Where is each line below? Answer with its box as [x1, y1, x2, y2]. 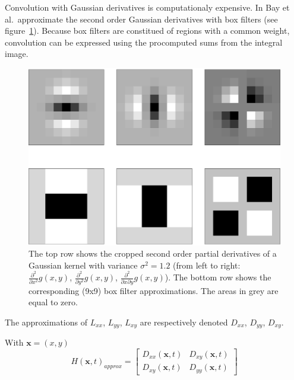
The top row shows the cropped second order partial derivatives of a [29, 247, 277, 260]
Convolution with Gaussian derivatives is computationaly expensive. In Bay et [5, 1, 290, 13]
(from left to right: [173, 258, 241, 271]
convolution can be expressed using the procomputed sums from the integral [5, 36, 283, 48]
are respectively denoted [140, 315, 228, 328]
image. [5, 47, 29, 60]
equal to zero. [29, 296, 78, 308]
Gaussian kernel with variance [29, 258, 138, 271]
